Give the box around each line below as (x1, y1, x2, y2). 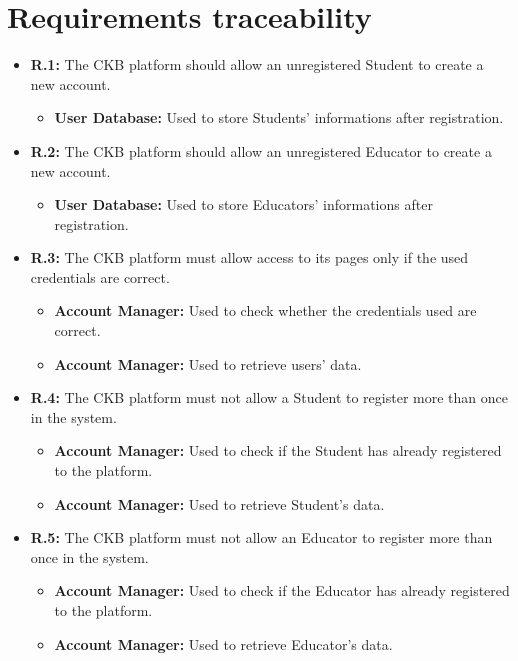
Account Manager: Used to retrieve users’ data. (54, 353, 362, 374)
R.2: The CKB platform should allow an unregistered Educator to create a (30, 140, 492, 161)
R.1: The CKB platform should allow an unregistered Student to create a (30, 54, 484, 75)
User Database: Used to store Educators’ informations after (54, 194, 433, 215)
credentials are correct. (30, 266, 170, 287)
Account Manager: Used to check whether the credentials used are (54, 300, 477, 321)
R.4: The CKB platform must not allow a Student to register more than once (30, 387, 508, 408)
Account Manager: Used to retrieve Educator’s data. (54, 633, 393, 654)
